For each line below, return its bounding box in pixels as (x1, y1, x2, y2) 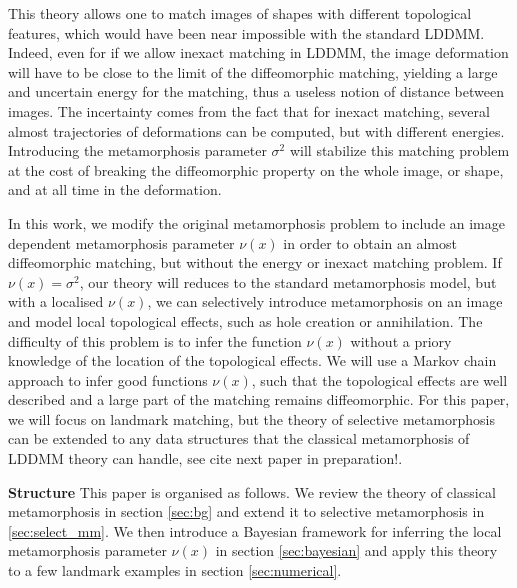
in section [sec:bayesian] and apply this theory (215, 540, 498, 561)
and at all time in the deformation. (8, 179, 222, 200)
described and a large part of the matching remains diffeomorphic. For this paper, (8, 389, 510, 410)
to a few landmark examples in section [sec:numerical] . (8, 560, 342, 581)
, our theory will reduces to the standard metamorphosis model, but (79, 271, 497, 292)
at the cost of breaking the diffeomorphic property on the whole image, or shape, (8, 159, 504, 180)
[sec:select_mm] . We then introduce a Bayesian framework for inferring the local (8, 520, 502, 541)
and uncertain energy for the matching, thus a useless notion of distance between (8, 81, 504, 102)
